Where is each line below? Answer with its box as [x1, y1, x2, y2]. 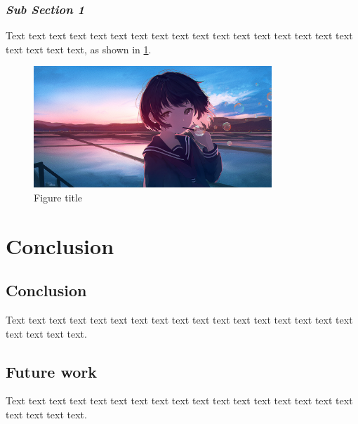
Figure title [34, 190, 83, 204]
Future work [6, 360, 98, 382]
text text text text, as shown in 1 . [6, 41, 152, 56]
